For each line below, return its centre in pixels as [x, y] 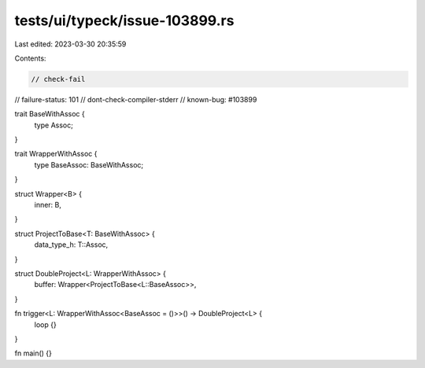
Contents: [30, 58]
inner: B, [48, 205]
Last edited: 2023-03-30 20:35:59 [70, 44]
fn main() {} [33, 353]
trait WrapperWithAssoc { [56, 154]
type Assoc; [54, 125]
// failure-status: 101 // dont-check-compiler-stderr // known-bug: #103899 [136, 99]
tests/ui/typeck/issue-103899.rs [124, 20]
